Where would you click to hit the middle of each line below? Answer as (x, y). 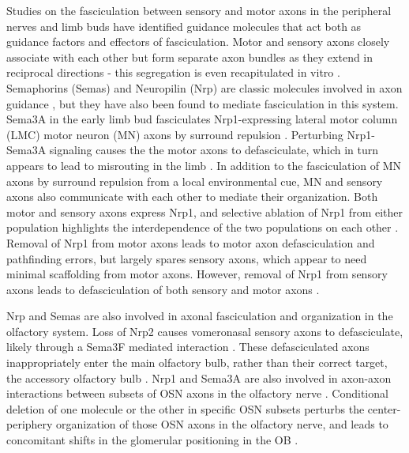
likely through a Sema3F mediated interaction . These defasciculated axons (188, 347)
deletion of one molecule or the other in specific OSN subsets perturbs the (186, 408)
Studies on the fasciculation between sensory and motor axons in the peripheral (199, 10)
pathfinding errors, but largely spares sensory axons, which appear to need (187, 258)
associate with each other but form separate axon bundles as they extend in (190, 57)
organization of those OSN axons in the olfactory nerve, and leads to (222, 424)
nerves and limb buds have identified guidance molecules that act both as (184, 26)
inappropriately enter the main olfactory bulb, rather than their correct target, (197, 362)
